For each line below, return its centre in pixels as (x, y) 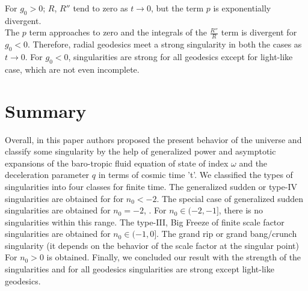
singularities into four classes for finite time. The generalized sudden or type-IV (151, 186)
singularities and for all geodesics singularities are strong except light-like (140, 269)
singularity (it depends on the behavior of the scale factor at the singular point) (152, 245)
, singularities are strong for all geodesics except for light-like (180, 57)
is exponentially (242, 8)
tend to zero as (100, 8)
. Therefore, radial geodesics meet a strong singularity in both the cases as (165, 44)
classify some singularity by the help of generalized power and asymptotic (140, 151)
